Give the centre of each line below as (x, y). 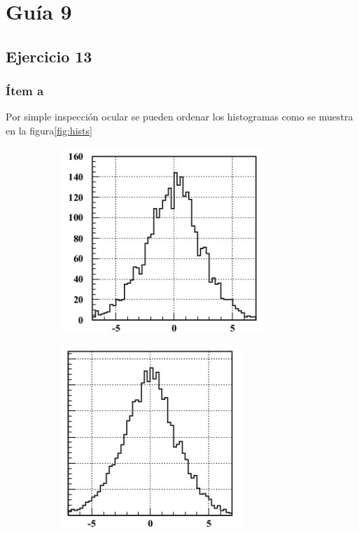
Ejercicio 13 (49, 56)
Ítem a (25, 91)
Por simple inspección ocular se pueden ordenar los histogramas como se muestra (179, 117)
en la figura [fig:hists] (49, 130)
